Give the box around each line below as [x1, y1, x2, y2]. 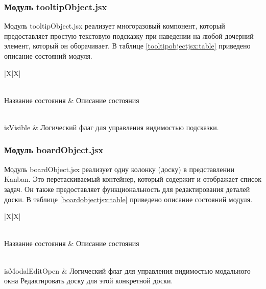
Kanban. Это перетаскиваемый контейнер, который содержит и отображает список [4, 174, 261, 184]
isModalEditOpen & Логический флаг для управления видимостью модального [4, 265, 251, 276]
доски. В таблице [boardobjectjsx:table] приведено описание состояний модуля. [4, 194, 253, 204]
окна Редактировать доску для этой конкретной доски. [4, 275, 173, 286]
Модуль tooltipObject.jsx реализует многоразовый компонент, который [4, 20, 225, 31]
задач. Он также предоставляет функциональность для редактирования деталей [4, 183, 250, 194]
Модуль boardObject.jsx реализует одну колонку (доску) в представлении [4, 163, 235, 174]
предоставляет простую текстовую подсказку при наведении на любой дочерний [4, 30, 254, 41]
